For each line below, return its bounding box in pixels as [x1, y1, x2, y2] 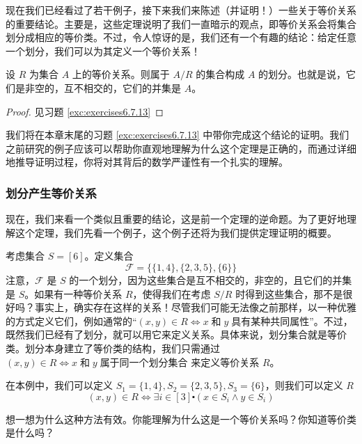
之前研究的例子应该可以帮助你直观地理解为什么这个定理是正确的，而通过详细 [6, 141, 356, 155]
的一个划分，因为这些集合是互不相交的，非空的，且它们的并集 [69, 272, 352, 287]
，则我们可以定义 [265, 378, 343, 393]
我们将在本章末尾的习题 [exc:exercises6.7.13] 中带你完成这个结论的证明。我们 [6, 127, 349, 142]
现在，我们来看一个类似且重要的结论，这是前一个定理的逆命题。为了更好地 [6, 212, 347, 226]
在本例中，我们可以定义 [6, 378, 113, 393]
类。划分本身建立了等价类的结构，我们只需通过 [6, 340, 220, 355]
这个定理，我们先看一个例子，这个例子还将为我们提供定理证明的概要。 [15, 225, 337, 239]
